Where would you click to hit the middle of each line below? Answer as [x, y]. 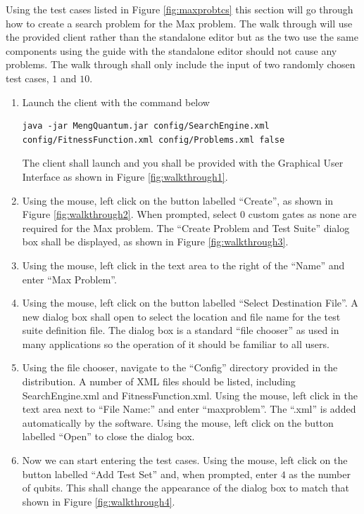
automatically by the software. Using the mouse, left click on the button [178, 422]
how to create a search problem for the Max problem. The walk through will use [179, 23]
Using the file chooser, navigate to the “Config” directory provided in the [180, 367]
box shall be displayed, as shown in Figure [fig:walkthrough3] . [155, 242]
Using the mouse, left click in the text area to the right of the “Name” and [183, 265]
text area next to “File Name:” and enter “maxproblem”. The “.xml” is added [189, 409]
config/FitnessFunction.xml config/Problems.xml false [153, 140]
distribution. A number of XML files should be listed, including [159, 381]
